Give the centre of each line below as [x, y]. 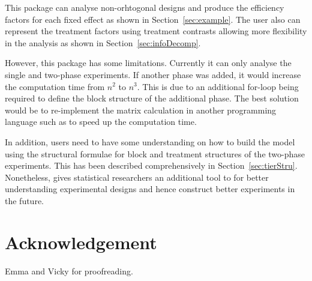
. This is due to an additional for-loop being [218, 86]
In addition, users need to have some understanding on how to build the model [150, 141]
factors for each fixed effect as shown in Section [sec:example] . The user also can [153, 19]
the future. [25, 200]
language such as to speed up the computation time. [101, 122]
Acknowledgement [81, 242]
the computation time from [55, 86]
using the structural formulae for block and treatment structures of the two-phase [155, 153]
